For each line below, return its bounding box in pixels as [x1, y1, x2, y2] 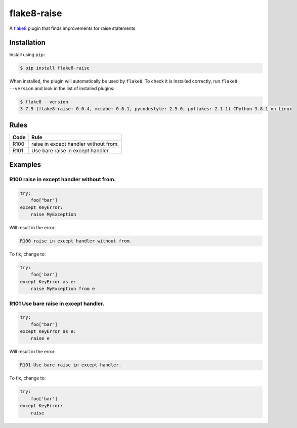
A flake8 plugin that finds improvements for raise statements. [9, 25, 137, 31]
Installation [9, 38, 46, 47]
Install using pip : [9, 52, 45, 58]
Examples [9, 160, 41, 169]
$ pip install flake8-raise [20, 65, 90, 71]
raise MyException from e [30, 286, 95, 292]
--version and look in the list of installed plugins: [9, 85, 115, 91]
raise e [30, 335, 50, 341]
